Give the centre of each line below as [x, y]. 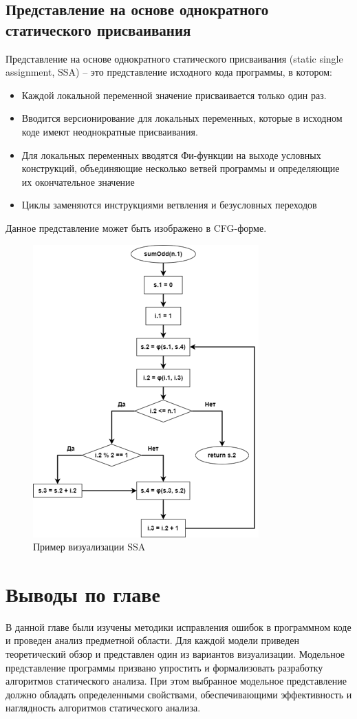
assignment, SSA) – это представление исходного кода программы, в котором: [169, 72]
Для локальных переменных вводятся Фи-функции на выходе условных [171, 154]
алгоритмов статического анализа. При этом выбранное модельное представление [176, 681]
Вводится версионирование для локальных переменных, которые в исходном [182, 118]
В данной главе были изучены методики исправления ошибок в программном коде [178, 626]
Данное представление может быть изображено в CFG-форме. [136, 227]
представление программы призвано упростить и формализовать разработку [164, 667]
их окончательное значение [78, 181]
